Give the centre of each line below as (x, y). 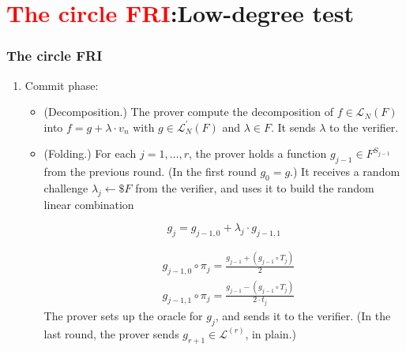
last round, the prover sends (111, 333)
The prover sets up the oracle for (123, 316)
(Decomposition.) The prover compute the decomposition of (188, 112)
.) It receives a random (345, 172)
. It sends (293, 127)
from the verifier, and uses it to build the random (255, 187)
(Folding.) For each (90, 153)
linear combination (89, 204)
